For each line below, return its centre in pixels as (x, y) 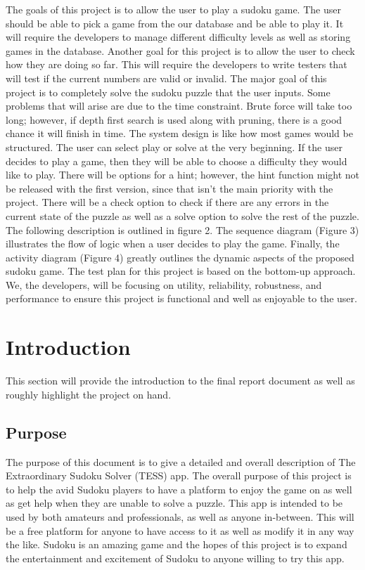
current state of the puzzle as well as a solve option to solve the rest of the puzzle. (182, 215)
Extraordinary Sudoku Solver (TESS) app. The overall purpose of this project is (179, 475)
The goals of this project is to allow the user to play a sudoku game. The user (173, 9)
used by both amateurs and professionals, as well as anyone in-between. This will (180, 516)
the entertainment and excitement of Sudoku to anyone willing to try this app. (175, 558)
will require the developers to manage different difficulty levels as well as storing (178, 37)
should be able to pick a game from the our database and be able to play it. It (175, 23)
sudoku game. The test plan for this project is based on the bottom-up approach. (181, 271)
